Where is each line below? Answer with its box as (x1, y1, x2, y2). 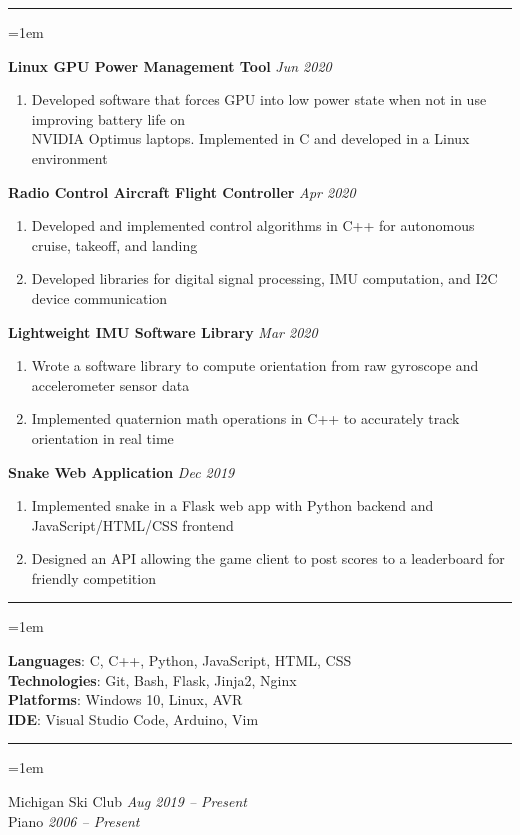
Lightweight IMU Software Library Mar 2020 (8, 321, 318, 342)
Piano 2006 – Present (8, 810, 140, 831)
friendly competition (31, 567, 156, 588)
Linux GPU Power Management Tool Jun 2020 (8, 55, 332, 76)
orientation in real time (31, 427, 174, 448)
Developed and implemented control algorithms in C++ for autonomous (31, 215, 475, 236)
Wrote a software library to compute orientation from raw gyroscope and (31, 355, 479, 376)
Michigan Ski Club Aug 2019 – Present (8, 791, 247, 812)
